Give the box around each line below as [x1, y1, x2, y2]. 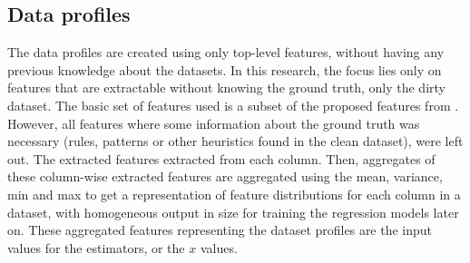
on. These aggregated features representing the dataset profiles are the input [7, 220, 433, 239]
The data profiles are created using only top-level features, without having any [7, 43, 445, 62]
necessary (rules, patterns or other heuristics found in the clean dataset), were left [7, 131, 464, 151]
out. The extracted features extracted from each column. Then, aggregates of [7, 149, 436, 168]
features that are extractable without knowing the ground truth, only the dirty [7, 78, 446, 97]
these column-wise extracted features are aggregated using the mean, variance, [7, 167, 443, 186]
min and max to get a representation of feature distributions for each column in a [7, 184, 461, 203]
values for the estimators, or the [7, 238, 185, 257]
